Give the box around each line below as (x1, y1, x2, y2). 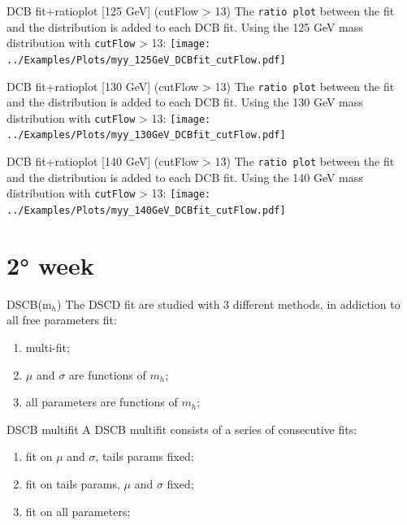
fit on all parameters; (25, 502, 131, 519)
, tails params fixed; (95, 448, 194, 465)
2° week (6, 248, 94, 281)
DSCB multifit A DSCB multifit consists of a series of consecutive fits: (6, 420, 357, 437)
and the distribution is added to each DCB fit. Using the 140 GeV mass (6, 168, 363, 185)
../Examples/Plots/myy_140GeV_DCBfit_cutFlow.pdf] (6, 205, 286, 217)
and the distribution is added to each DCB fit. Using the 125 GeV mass (6, 18, 363, 35)
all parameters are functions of (25, 393, 178, 410)
